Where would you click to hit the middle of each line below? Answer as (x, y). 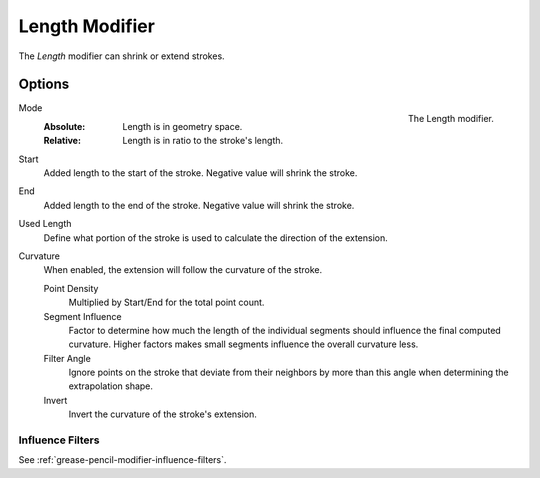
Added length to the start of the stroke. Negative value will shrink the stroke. (200, 173)
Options (44, 84)
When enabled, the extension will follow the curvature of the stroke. (183, 270)
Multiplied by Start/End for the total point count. (166, 302)
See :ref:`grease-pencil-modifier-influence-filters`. (122, 460)
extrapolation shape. (111, 386)
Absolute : (64, 126)
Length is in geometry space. (182, 126)
